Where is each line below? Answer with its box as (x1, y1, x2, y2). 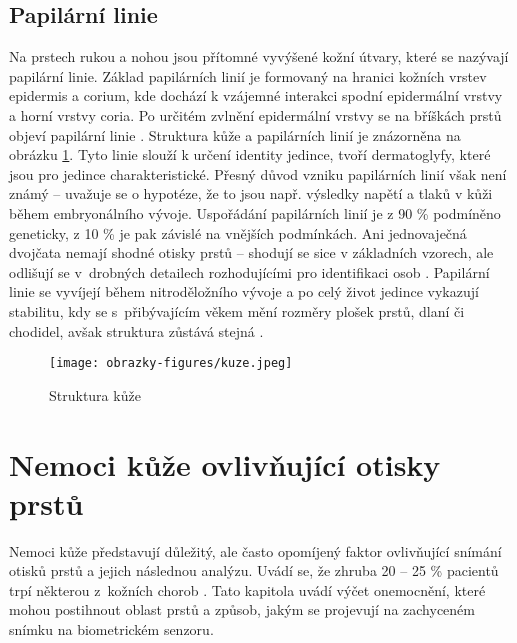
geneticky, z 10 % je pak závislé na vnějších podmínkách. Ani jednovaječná (9, 222, 467, 243)
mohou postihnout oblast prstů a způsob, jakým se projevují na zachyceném (9, 599, 475, 620)
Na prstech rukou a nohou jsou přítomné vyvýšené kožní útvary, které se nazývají (9, 46, 509, 67)
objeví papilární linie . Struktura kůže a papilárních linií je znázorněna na (9, 124, 461, 145)
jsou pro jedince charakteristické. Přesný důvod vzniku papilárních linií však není (9, 163, 507, 184)
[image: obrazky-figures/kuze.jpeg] (49, 356, 293, 371)
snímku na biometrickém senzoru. (9, 619, 214, 640)
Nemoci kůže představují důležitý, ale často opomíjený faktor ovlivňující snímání (9, 540, 502, 561)
